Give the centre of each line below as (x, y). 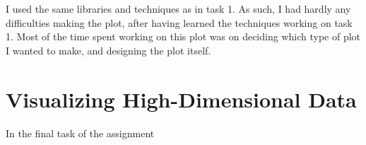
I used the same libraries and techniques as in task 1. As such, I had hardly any (178, 8)
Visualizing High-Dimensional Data (181, 99)
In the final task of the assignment (80, 133)
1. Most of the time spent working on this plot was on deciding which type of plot (183, 36)
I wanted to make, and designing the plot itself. (108, 50)
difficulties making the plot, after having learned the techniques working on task (179, 22)
